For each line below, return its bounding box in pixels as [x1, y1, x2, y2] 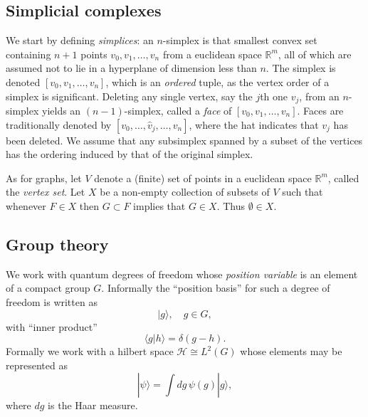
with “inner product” [6, 319, 98, 334]
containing [6, 46, 51, 61]
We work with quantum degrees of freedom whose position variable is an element [6, 266, 358, 281]
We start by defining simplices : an [6, 33, 154, 48]
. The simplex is [266, 60, 336, 75]
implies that [133, 199, 186, 213]
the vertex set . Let [6, 184, 85, 199]
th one [260, 88, 288, 103]
